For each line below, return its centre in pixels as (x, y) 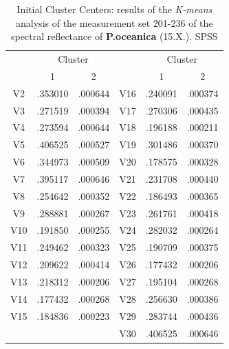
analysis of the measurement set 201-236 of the (115, 22)
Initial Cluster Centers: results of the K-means (115, 9)
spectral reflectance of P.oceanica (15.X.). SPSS (115, 36)
